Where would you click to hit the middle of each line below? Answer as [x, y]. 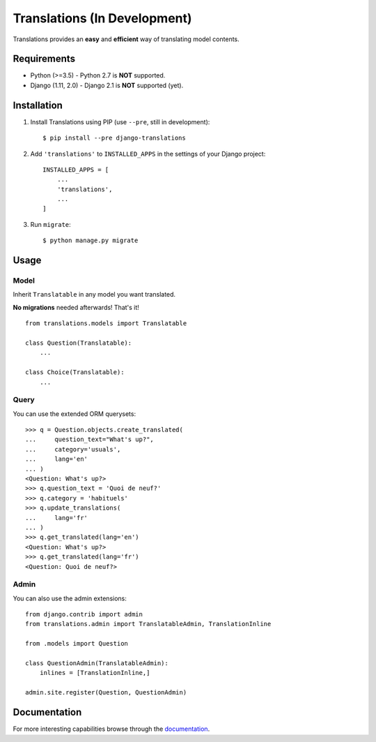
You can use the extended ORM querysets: [74, 414]
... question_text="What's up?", [90, 439]
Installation [38, 105]
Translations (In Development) [102, 18]
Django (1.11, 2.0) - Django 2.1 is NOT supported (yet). [107, 85]
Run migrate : [50, 224]
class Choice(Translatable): [75, 372]
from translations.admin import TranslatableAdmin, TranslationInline [148, 624]
